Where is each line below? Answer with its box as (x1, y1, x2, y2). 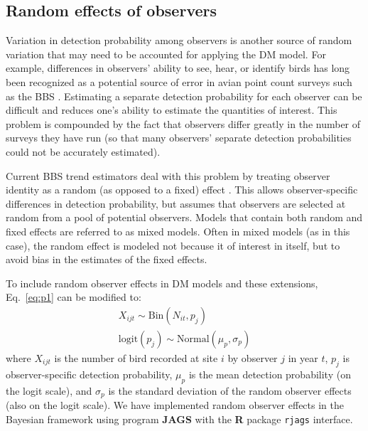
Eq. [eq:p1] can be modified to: (6, 289, 141, 304)
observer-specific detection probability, (6, 366, 173, 381)
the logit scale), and (6, 383, 92, 398)
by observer (227, 350, 278, 365)
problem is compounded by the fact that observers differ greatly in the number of (6, 116, 361, 131)
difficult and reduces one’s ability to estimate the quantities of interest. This (6, 102, 337, 117)
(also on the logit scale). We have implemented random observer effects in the (6, 398, 344, 412)
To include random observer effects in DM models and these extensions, (6, 275, 318, 290)
